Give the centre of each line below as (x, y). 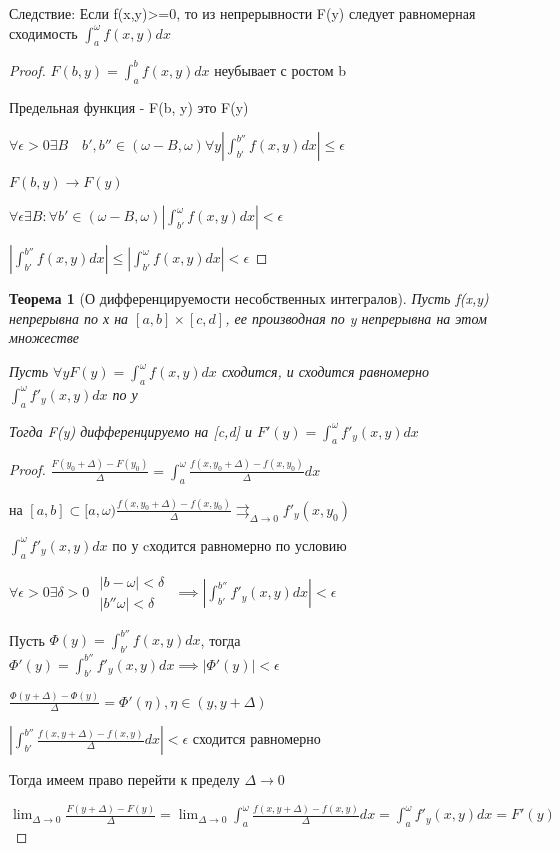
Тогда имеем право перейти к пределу (124, 779)
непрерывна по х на (69, 317)
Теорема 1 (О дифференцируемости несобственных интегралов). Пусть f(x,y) (249, 298)
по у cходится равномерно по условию (229, 544)
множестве (44, 337)
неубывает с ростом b (280, 69)
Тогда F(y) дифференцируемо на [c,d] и (130, 430)
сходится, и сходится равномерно (325, 371)
